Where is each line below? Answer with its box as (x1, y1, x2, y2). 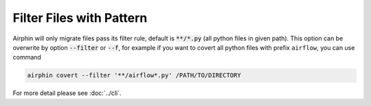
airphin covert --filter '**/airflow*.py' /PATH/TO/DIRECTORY (27, 72, 241, 79)
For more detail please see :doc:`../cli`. (12, 89, 122, 97)
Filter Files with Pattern (12, 10, 148, 25)
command (12, 53, 41, 62)
